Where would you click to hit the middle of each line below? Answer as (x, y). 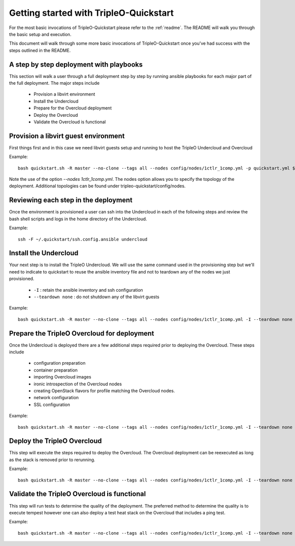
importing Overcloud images (62, 377)
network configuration (56, 398)
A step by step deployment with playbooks (76, 64)
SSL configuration (52, 405)
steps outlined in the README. (40, 50)
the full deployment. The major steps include (54, 83)
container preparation (56, 370)
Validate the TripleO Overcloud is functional (77, 494)
